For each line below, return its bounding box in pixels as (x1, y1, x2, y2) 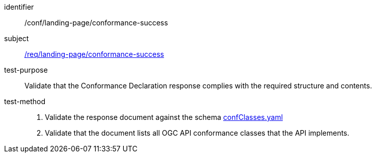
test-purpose (4, 66, 48, 74)
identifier (4, 3, 34, 11)
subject (4, 34, 29, 43)
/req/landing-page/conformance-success (24, 50, 164, 58)
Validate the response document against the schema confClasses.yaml (45, 113, 283, 121)
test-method (4, 97, 45, 106)
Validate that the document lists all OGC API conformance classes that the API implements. (45, 129, 350, 137)
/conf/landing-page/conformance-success (24, 18, 168, 27)
